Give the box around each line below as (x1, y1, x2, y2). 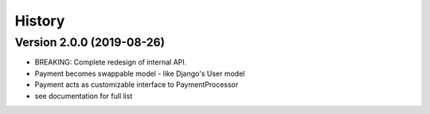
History (14, 12, 65, 29)
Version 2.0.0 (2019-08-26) (14, 35, 166, 49)
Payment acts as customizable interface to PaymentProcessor (34, 80, 239, 89)
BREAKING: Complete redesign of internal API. (34, 57, 187, 67)
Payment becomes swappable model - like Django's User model (34, 69, 245, 78)
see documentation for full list (34, 91, 133, 100)
